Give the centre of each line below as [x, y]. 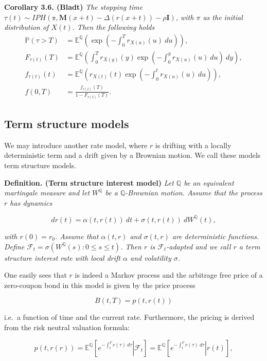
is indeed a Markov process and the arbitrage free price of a [169, 275]
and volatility [150, 257]
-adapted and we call [199, 246]
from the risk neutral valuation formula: [67, 327]
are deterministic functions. [216, 236]
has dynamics [31, 202]
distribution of [26, 27]
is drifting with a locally [193, 145]
